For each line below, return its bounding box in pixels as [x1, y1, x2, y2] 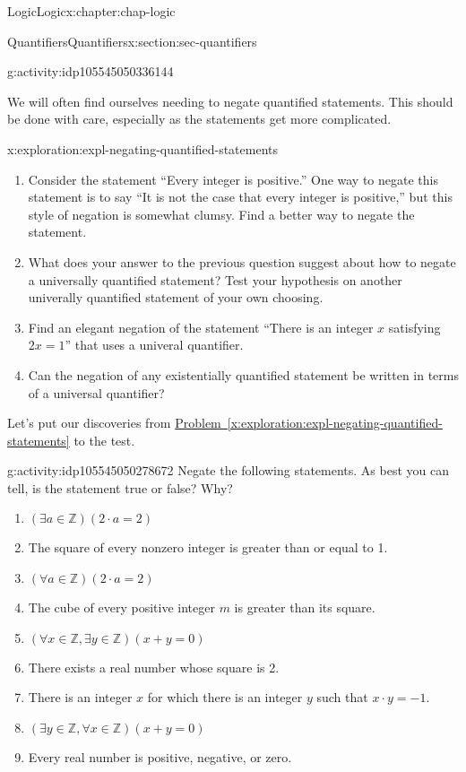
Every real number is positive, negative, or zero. [28, 747, 292, 766]
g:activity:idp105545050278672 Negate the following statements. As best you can [7, 461, 450, 480]
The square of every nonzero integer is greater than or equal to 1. [28, 538, 388, 557]
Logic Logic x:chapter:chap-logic [7, 2, 176, 20]
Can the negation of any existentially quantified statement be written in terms [28, 365, 459, 384]
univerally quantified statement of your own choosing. [28, 288, 324, 307]
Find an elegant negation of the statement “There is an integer [28, 317, 374, 336]
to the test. [73, 430, 135, 449]
